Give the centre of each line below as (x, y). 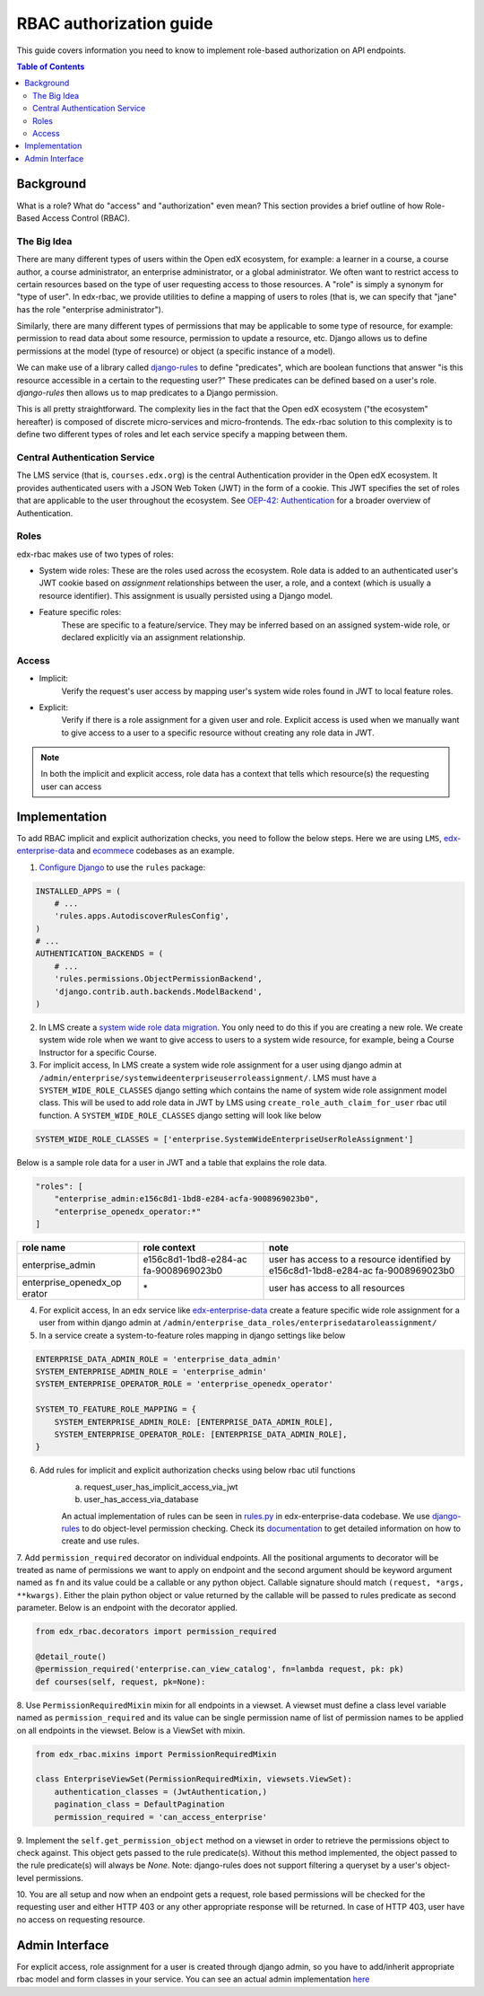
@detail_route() (71, 1657)
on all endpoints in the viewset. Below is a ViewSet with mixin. (131, 1730)
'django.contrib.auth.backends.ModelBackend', (159, 991)
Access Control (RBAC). (86, 218)
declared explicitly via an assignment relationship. (153, 637)
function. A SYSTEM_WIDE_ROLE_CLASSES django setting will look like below (180, 1115)
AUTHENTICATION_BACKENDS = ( (99, 954)
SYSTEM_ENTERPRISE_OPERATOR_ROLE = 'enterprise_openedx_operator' (184, 1384)
